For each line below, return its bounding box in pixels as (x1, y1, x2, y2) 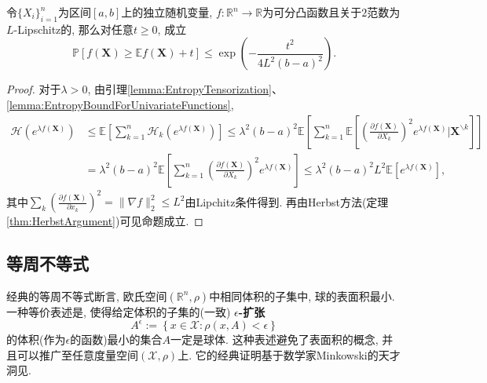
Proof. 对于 (6, 81, 61, 97)
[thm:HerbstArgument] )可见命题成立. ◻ (6, 213, 203, 229)
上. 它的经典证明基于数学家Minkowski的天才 (178, 346, 401, 363)
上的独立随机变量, (121, 4, 213, 20)
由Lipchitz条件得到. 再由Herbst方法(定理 (185, 193, 389, 210)
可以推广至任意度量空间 (16, 346, 138, 363)
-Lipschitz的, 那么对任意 (13, 20, 134, 37)
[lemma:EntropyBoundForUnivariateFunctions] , (6, 96, 234, 112)
